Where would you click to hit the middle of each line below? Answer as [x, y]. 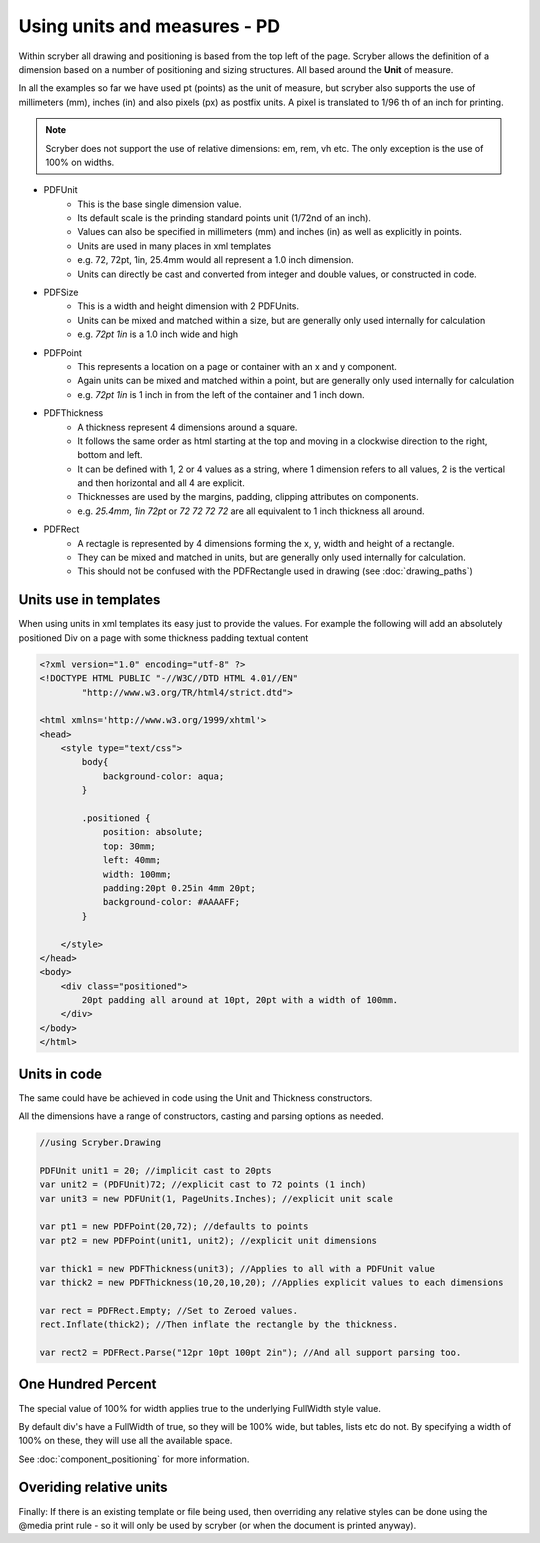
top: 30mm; [129, 846]
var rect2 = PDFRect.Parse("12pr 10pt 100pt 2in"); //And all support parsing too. [250, 1352]
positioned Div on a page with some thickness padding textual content [163, 637]
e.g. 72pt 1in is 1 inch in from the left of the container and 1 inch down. [221, 394]
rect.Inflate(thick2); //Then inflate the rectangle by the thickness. [219, 1324]
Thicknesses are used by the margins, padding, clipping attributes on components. [248, 497]
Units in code [60, 1073]
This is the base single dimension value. [159, 204]
